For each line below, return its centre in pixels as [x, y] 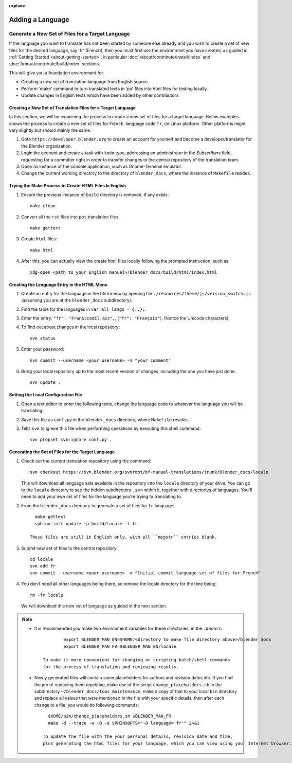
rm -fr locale [46, 595]
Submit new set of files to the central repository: [69, 548]
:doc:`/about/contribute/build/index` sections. [55, 64]
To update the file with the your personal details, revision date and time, [138, 736]
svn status [43, 338]
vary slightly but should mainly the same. [50, 130]
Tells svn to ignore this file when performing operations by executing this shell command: [111, 428]
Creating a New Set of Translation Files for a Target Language [72, 107]
